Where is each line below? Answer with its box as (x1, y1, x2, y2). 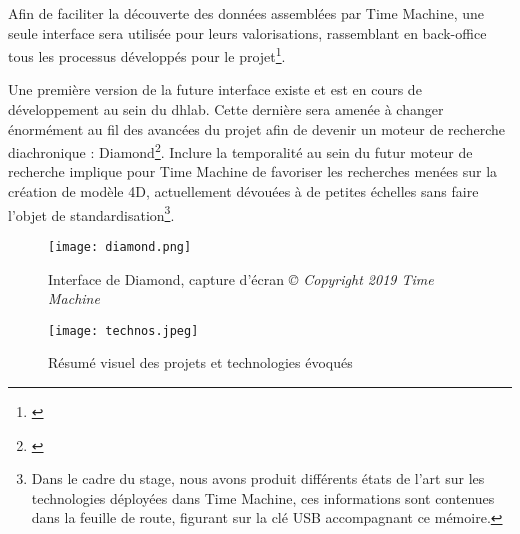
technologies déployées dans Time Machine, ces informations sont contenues (31, 487, 495, 508)
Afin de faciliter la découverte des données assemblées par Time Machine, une (8, 3, 485, 23)
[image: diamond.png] (48, 239, 192, 254)
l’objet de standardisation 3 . (8, 201, 175, 225)
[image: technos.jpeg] (48, 323, 199, 338)
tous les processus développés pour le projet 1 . (8, 43, 286, 66)
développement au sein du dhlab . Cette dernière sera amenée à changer (8, 99, 444, 120)
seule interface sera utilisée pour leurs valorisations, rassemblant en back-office (8, 22, 487, 43)
